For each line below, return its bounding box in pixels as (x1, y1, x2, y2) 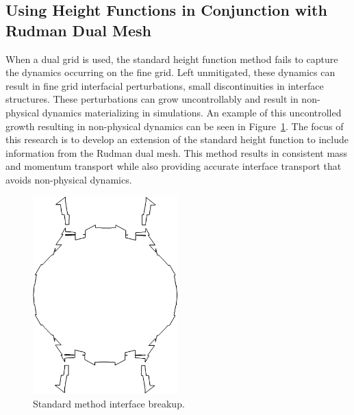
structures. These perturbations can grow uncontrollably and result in (5, 92, 299, 106)
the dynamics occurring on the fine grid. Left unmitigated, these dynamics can (5, 65, 336, 79)
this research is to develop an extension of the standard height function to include (5, 132, 349, 147)
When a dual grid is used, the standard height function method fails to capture (5, 51, 338, 66)
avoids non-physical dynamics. (5, 172, 132, 186)
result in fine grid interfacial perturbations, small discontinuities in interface (5, 78, 324, 92)
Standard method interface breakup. (33, 396, 185, 410)
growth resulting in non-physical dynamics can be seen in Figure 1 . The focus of (5, 118, 344, 133)
